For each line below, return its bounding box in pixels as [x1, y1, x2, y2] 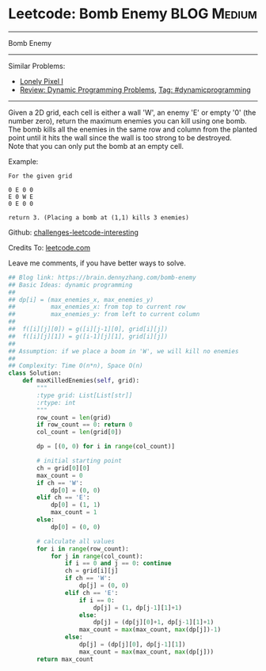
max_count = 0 [36, 471, 83, 479]
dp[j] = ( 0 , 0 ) [78, 581, 129, 590]
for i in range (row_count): [36, 544, 129, 553]
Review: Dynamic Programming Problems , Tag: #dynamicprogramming [19, 85, 251, 94]
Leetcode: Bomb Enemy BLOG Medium [8, 5, 257, 23]
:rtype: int [36, 398, 77, 406]
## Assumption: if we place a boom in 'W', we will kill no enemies [8, 347, 239, 355]
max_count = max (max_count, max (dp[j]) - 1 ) [78, 626, 222, 634]
